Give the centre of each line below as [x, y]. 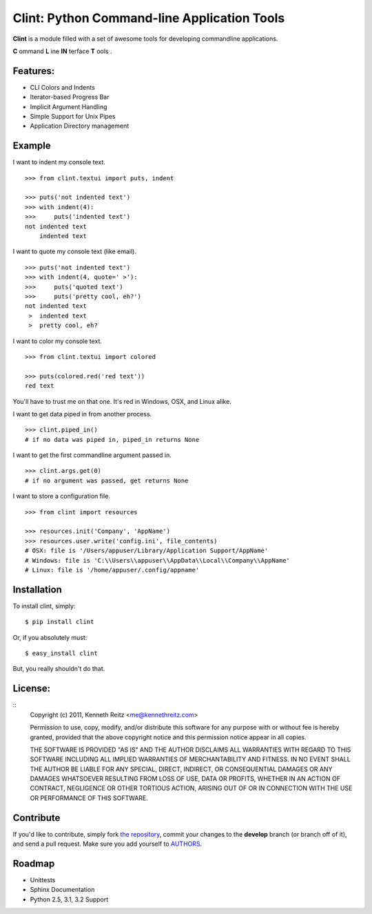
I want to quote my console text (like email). [75, 251]
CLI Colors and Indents [63, 87]
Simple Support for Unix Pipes [73, 117]
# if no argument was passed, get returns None [107, 480]
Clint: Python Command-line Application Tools [149, 18]
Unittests [43, 880]
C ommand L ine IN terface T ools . [62, 51]
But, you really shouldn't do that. [59, 669]
